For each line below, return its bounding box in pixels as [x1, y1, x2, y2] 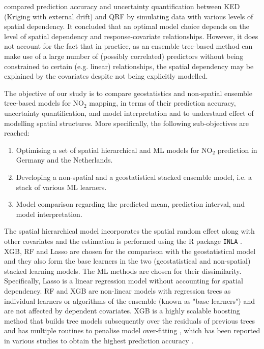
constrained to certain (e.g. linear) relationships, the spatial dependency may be [4, 60, 254, 71]
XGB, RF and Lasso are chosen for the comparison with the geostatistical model [4, 245, 256, 256]
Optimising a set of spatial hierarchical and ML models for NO [16, 144, 213, 155]
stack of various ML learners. [16, 181, 107, 192]
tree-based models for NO [4, 98, 84, 108]
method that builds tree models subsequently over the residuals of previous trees [4, 315, 255, 326]
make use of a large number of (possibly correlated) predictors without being [4, 50, 244, 61]
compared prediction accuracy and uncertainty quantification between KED [4, 1, 240, 11]
